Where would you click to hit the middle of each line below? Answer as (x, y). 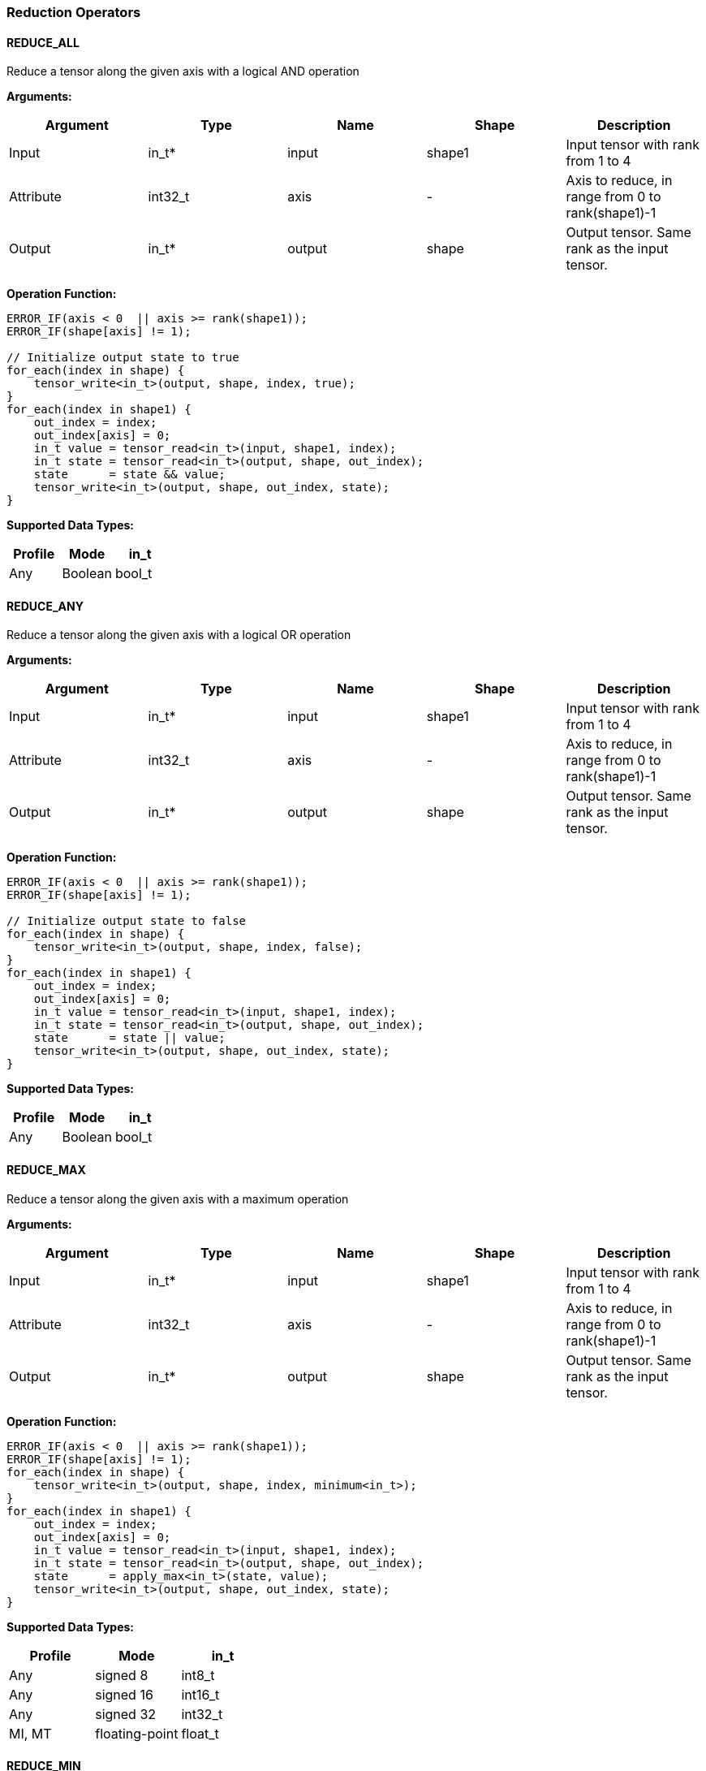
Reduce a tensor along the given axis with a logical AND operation (183, 71)
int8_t (198, 1675)
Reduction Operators (74, 12)
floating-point (137, 1733)
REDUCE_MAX (46, 1170)
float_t (200, 1733)
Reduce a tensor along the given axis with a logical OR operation (179, 635)
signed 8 (122, 1675)
